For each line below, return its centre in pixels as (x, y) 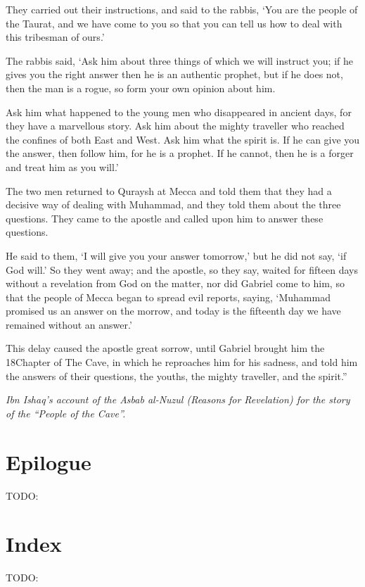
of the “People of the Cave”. (66, 413)
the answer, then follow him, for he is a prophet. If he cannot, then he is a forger (180, 153)
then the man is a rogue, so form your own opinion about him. (141, 88)
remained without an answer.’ (69, 324)
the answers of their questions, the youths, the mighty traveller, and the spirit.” (177, 375)
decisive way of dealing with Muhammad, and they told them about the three (173, 204)
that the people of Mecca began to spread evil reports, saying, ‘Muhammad (168, 297)
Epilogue (49, 461)
